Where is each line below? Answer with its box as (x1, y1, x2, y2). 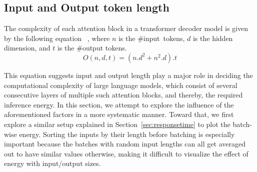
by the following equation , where (4, 32, 110, 43)
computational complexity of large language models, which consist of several (4, 79, 237, 90)
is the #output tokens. (57, 42, 127, 53)
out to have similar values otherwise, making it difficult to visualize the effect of (4, 148, 248, 158)
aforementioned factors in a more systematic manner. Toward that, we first (4, 109, 234, 119)
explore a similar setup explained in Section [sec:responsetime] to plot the (4, 118, 230, 129)
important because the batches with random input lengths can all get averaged (4, 138, 245, 149)
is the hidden (192, 32, 233, 43)
